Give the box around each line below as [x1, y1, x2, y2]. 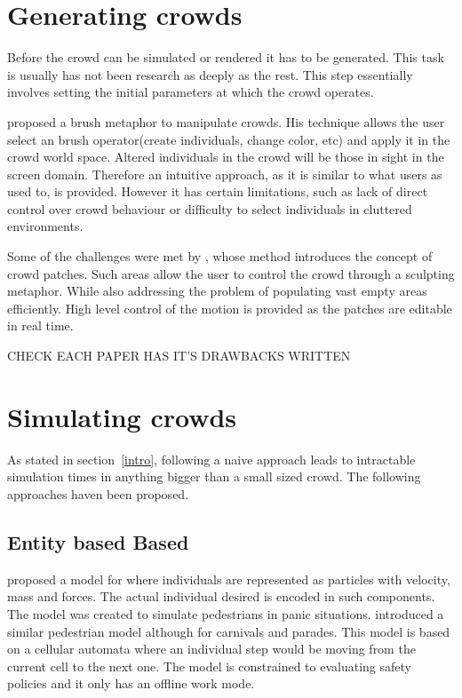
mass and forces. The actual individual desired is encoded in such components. [7, 587, 435, 606]
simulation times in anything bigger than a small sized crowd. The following [7, 467, 421, 486]
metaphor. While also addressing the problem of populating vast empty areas [7, 282, 427, 300]
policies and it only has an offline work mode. [7, 674, 255, 693]
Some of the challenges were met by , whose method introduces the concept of [7, 247, 433, 266]
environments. [7, 217, 84, 235]
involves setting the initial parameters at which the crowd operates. [7, 83, 374, 101]
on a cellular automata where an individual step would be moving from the [7, 639, 416, 658]
